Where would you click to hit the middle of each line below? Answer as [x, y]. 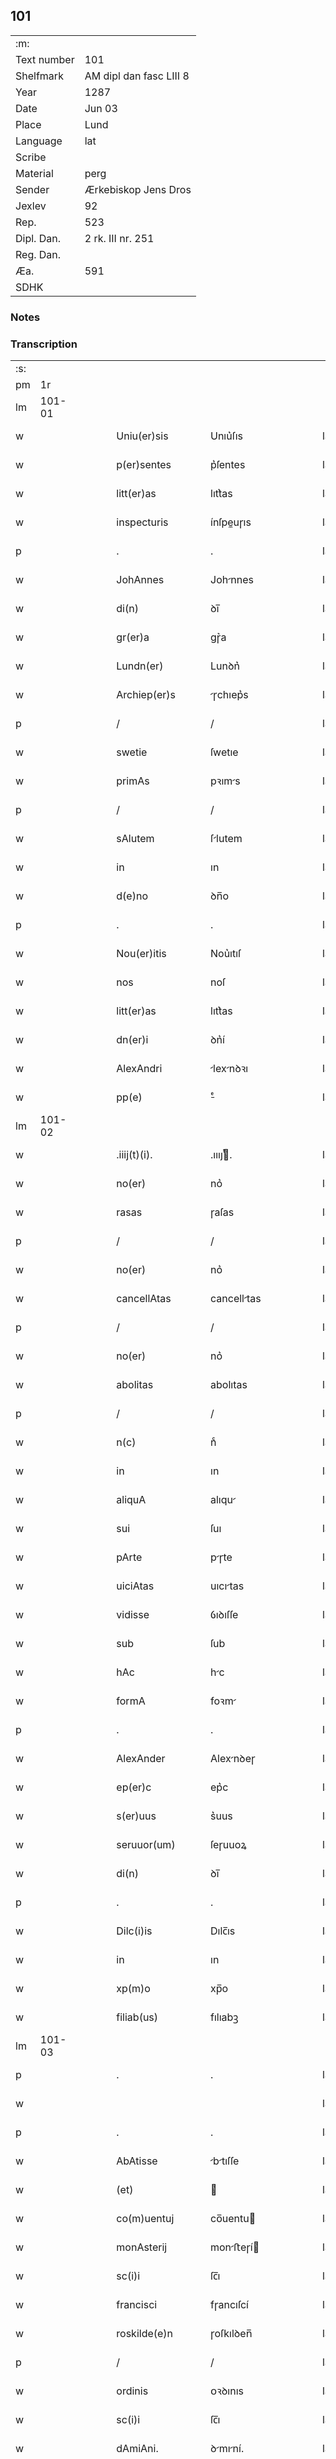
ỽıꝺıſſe [224, 1615]
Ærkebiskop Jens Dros [138, 189]
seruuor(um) [146, 1845]
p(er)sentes [144, 465]
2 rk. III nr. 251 [119, 238]
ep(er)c [134, 1787]
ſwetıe [224, 752]
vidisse [133, 1615]
